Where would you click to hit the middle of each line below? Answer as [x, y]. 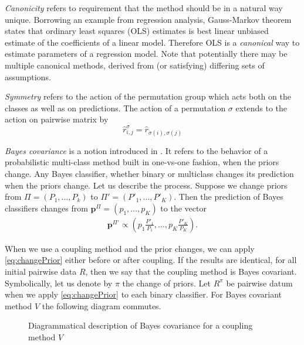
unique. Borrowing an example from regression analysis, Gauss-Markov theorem [148, 19]
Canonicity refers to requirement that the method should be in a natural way [144, 8]
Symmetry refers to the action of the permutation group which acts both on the [148, 96]
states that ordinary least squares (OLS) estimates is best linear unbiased [137, 31]
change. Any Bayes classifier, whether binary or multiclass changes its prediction [149, 174]
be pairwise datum [259, 283]
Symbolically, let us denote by [59, 283]
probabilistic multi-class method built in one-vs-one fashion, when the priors [142, 162]
